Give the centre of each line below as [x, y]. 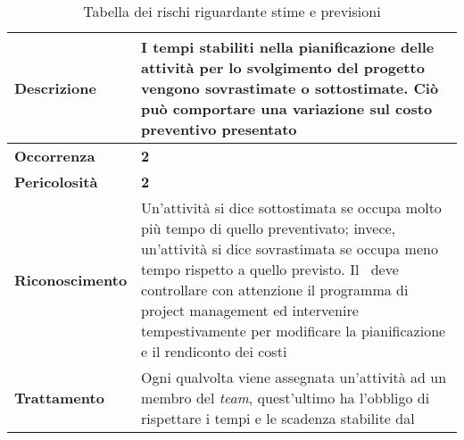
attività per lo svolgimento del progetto [283, 67]
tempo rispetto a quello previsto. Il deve [270, 269]
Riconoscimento [71, 279]
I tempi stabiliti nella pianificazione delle [288, 47]
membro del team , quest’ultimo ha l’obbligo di [286, 398]
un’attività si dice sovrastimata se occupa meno [290, 249]
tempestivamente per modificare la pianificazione [294, 331]
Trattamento [59, 398]
